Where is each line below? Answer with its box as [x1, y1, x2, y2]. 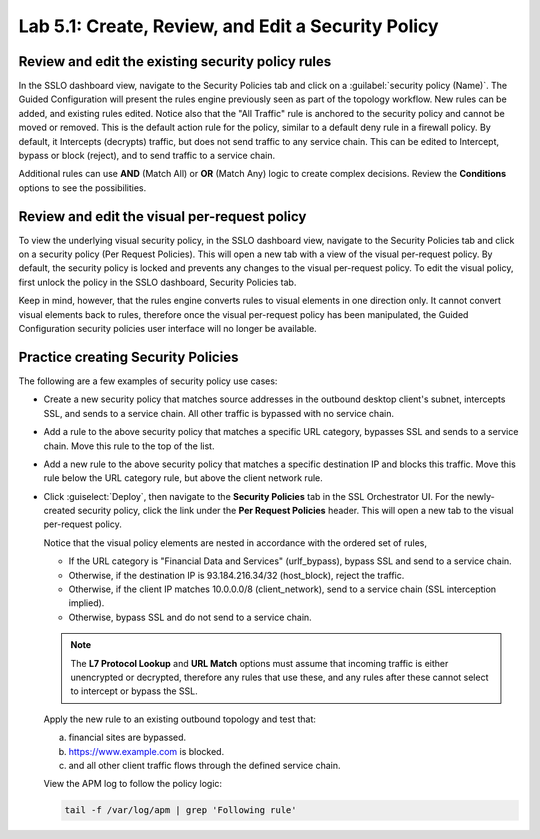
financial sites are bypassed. [68, 731, 187, 744]
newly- [466, 490, 495, 502]
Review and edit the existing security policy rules [18, 53, 332, 70]
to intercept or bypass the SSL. [70, 685, 199, 697]
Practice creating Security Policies [18, 348, 239, 365]
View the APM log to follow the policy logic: [43, 778, 223, 790]
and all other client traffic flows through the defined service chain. [68, 759, 341, 771]
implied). [68, 597, 105, 609]
